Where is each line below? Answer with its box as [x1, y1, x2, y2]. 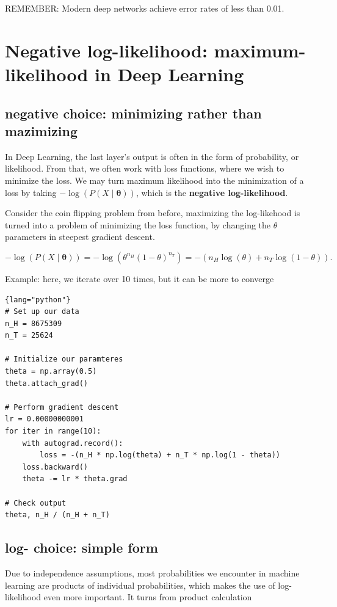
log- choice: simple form [5, 538, 158, 557]
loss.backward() [22, 462, 89, 471]
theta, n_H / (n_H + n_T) [5, 511, 110, 520]
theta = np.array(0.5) [5, 367, 97, 376]
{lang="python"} [5, 295, 71, 304]
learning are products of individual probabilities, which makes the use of [5, 578, 275, 591]
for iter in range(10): [5, 427, 101, 436]
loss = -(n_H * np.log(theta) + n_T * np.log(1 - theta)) [40, 451, 281, 460]
